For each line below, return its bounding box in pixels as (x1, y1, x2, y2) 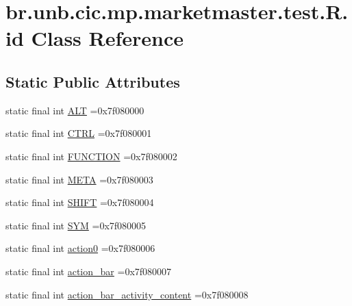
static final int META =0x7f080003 (5, 172, 153, 186)
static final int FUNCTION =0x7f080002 (5, 149, 177, 163)
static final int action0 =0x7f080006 (5, 241, 155, 255)
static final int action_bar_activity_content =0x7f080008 (5, 287, 249, 301)
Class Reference (31, 24, 184, 52)
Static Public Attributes (5, 71, 180, 92)
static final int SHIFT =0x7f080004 (5, 195, 154, 209)
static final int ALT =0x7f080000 (5, 103, 144, 117)
